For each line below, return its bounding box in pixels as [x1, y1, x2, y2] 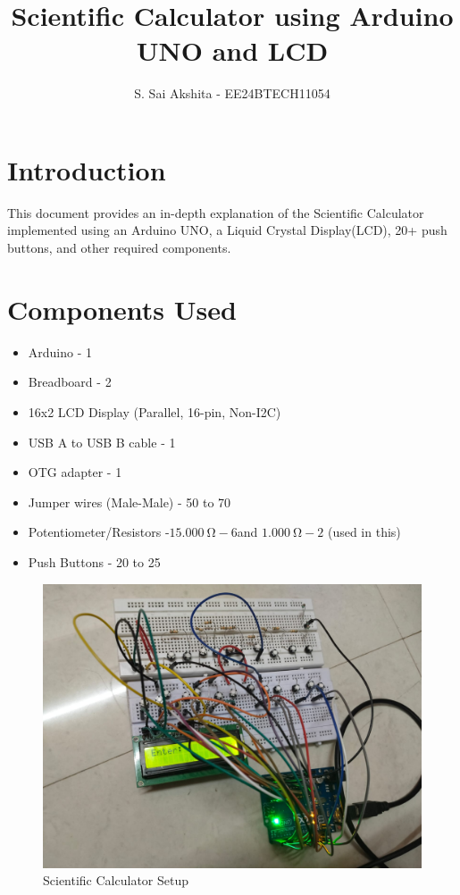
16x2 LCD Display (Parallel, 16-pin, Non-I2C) [28, 402, 281, 421]
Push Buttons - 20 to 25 [28, 552, 161, 571]
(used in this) [327, 523, 401, 541]
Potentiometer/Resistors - [28, 523, 170, 541]
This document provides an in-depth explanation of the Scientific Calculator [7, 203, 424, 222]
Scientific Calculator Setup [43, 871, 189, 890]
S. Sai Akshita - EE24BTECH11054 [134, 84, 330, 103]
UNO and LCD [136, 32, 329, 69]
